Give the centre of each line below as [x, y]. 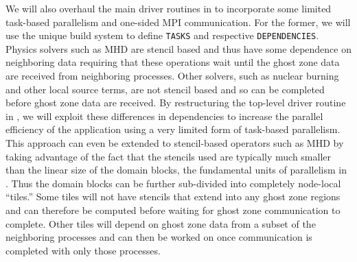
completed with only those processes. [83, 250]
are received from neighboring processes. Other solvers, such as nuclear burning [172, 76]
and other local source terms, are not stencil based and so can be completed [165, 89]
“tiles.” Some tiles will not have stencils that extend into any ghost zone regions [173, 196]
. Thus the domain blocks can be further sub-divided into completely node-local [173, 183]
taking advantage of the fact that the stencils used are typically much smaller [169, 156]
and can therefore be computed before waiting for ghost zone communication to [173, 210]
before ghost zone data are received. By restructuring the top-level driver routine [176, 103]
